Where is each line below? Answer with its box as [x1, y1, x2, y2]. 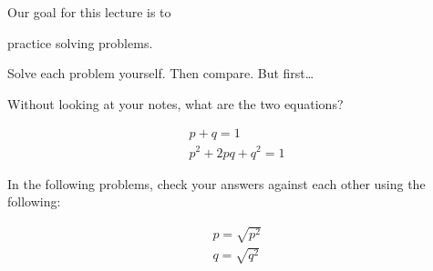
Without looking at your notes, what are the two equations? [7, 94, 344, 113]
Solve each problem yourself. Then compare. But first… [7, 64, 314, 83]
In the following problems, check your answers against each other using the [7, 174, 426, 193]
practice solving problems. [7, 33, 153, 52]
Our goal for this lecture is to [7, 3, 171, 21]
